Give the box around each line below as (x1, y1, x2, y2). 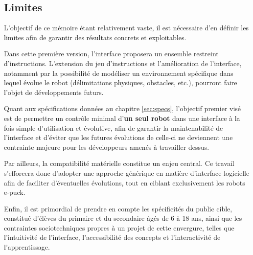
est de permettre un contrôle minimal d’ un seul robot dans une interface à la (4, 113, 240, 123)
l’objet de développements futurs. (4, 87, 104, 97)
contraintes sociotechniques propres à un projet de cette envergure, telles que (4, 222, 234, 232)
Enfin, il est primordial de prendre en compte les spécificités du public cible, (4, 203, 232, 213)
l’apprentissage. (4, 242, 50, 252)
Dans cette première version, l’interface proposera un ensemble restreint (4, 48, 219, 59)
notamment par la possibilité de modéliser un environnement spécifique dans (4, 68, 233, 78)
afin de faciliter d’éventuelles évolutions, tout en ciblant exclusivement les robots (4, 177, 245, 187)
